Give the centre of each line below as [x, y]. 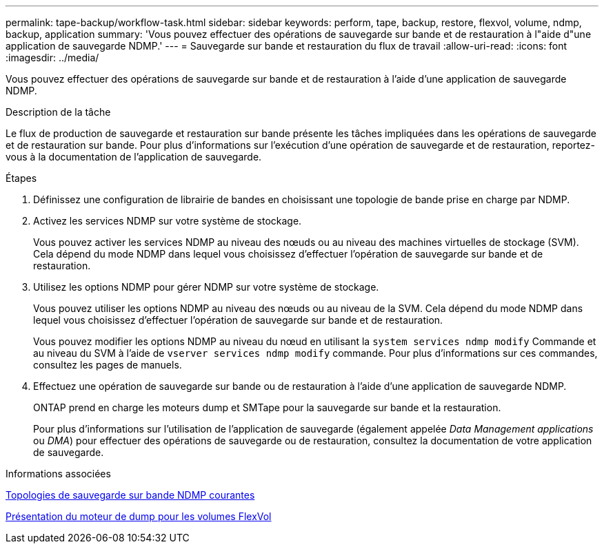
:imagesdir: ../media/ [52, 58]
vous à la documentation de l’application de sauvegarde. [134, 157]
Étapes [21, 178]
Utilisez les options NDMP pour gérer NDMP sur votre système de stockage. [206, 287]
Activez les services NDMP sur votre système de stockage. [168, 221]
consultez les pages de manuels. [108, 365]
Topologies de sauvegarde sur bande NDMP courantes [130, 495]
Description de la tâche [58, 112]
